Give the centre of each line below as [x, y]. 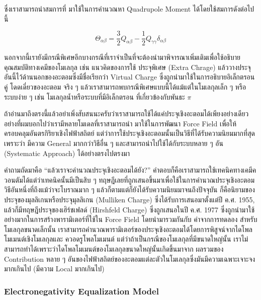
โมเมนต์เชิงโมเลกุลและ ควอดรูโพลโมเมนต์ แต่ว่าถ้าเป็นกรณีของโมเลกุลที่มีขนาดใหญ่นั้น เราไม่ [126, 239]
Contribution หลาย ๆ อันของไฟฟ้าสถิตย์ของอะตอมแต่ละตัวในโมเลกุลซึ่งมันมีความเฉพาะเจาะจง [130, 258]
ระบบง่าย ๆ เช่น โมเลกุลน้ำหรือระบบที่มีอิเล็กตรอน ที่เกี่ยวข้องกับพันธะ [95, 96]
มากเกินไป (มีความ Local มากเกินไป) [54, 269]
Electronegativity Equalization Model [81, 291]
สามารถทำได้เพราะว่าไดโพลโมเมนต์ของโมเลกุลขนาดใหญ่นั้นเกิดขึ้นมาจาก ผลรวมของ [114, 248]
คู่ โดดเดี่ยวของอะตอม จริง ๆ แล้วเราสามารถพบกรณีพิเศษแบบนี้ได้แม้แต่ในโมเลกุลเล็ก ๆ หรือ [125, 87]
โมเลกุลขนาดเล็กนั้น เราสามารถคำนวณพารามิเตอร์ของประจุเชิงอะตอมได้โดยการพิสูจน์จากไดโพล [128, 229]
